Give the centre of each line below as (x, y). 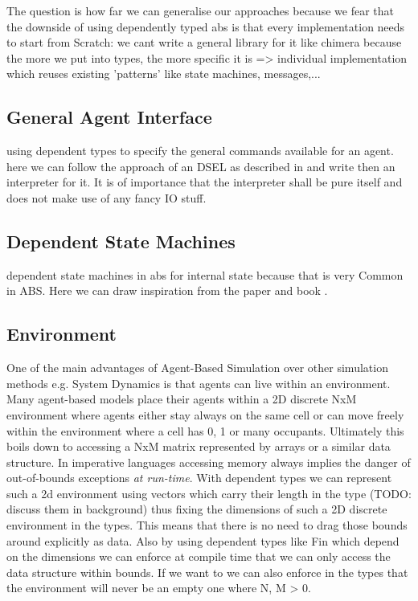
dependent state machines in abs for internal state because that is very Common (205, 274)
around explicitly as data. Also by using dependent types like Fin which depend (203, 540)
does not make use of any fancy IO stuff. (107, 197)
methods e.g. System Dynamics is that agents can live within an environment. (199, 383)
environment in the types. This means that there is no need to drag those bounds (207, 525)
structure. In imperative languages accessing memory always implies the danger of (209, 462)
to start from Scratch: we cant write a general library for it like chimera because (204, 42)
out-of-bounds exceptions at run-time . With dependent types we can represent (199, 478)
